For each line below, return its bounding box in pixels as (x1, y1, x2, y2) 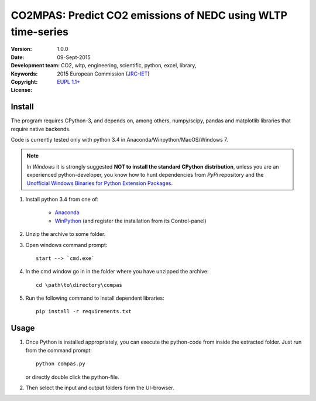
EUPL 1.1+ (57, 78, 81, 85)
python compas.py (36, 361, 85, 367)
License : (11, 87, 32, 94)
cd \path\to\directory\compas (36, 282, 123, 288)
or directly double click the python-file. (25, 373, 119, 381)
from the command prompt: (25, 347, 92, 354)
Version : (11, 46, 32, 53)
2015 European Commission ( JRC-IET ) (57, 70, 150, 77)
